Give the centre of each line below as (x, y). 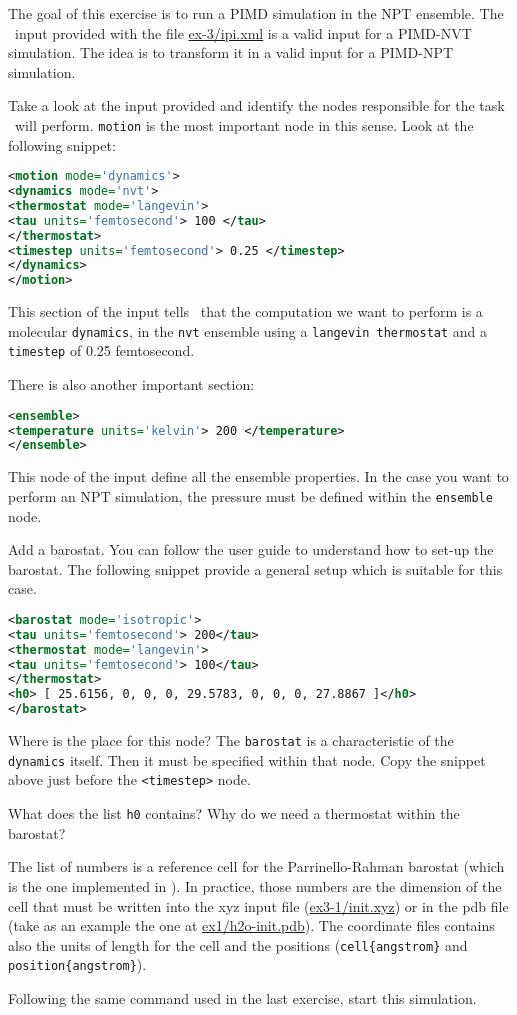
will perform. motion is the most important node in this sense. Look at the (244, 124)
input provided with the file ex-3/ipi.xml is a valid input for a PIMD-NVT (243, 32)
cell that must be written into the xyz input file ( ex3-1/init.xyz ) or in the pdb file (258, 905)
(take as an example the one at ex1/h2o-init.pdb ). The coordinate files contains (251, 925)
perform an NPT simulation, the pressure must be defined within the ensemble (250, 495)
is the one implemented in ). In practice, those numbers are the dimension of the (255, 885)
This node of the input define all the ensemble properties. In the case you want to (258, 476)
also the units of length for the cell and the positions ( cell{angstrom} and (238, 944)
